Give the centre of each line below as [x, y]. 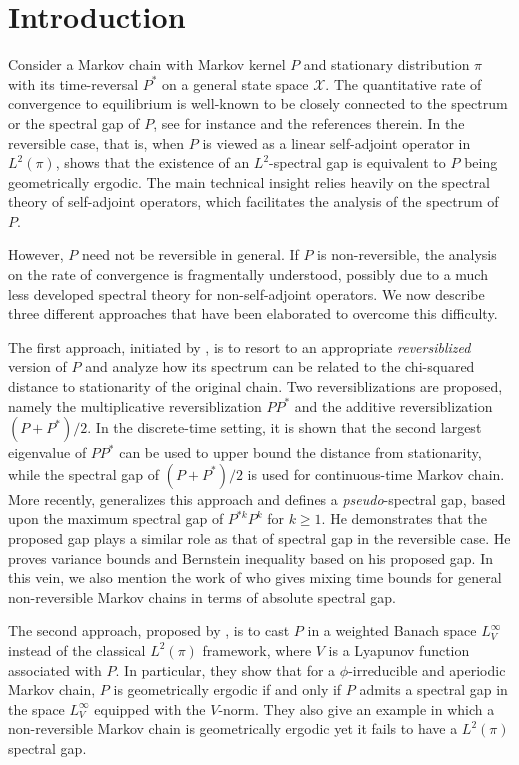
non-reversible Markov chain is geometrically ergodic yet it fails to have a [233, 728]
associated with [55, 669]
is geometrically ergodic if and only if [227, 689]
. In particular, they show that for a [225, 669]
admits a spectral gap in [433, 689]
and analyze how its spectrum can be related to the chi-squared [280, 366]
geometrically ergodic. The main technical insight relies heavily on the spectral [249, 181]
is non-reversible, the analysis [407, 254]
